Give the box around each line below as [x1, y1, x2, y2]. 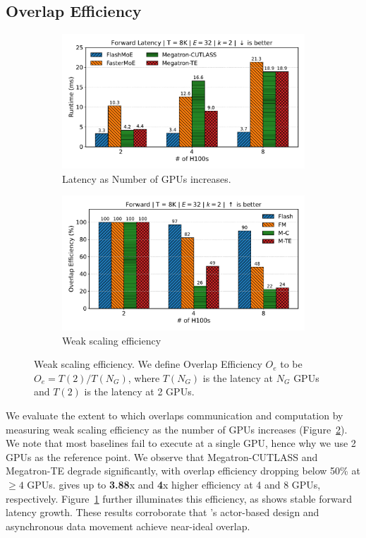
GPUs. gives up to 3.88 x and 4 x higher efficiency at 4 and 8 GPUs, [27, 477, 321, 491]
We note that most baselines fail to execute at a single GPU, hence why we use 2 [6, 436, 356, 450]
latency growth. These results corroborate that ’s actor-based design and [6, 505, 319, 520]
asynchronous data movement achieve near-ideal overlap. [6, 518, 250, 533]
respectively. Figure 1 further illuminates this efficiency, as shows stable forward [6, 491, 352, 506]
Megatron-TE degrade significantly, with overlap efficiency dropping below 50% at [6, 463, 360, 478]
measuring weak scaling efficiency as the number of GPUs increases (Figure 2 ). [6, 422, 348, 436]
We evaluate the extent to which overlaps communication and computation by [6, 407, 343, 422]
